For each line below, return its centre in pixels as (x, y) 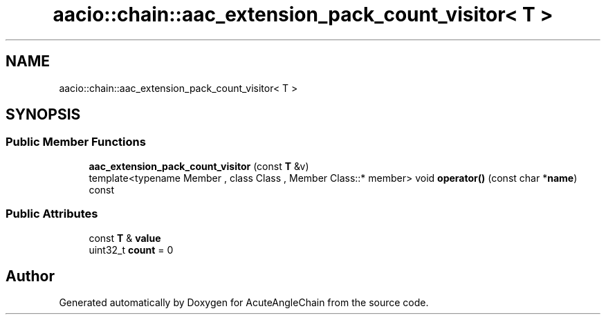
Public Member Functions (76, 142)
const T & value (125, 238)
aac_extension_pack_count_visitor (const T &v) (199, 166)
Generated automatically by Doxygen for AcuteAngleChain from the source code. (244, 303)
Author (30, 276)
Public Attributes (52, 214)
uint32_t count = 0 (131, 250)
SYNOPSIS (43, 115)
